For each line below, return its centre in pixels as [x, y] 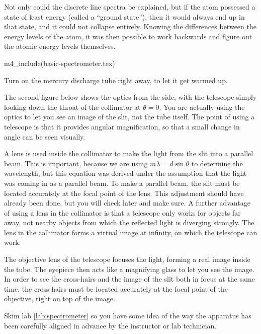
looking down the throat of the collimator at [72, 107]
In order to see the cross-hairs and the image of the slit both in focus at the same [129, 279]
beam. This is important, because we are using [76, 163]
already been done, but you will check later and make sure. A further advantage [127, 203]
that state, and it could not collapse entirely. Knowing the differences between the [130, 26]
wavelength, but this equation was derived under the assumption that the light [125, 173]
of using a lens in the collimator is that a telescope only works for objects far [122, 212]
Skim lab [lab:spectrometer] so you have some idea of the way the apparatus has [128, 316]
